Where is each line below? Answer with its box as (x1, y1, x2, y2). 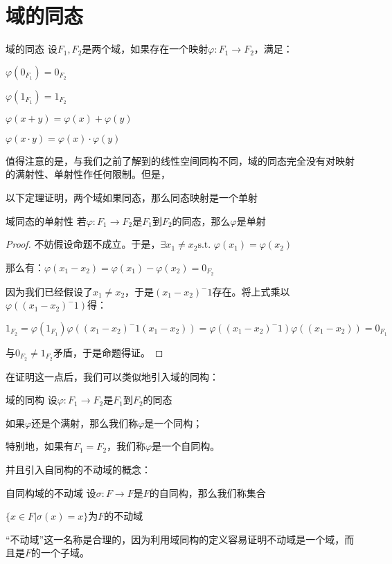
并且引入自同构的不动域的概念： (6, 462, 151, 476)
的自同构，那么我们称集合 (149, 485, 266, 500)
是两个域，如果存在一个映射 (82, 42, 208, 56)
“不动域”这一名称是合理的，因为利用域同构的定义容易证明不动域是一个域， (6, 531, 345, 546)
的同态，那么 (172, 213, 231, 228)
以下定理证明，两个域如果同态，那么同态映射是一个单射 (6, 190, 258, 204)
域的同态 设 (6, 42, 57, 56)
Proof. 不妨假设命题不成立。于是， (6, 237, 161, 251)
